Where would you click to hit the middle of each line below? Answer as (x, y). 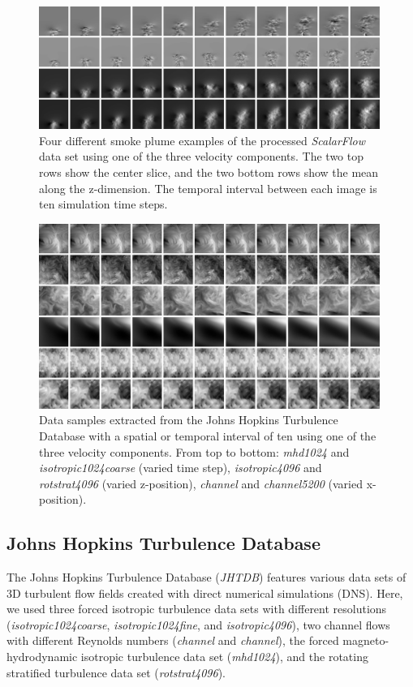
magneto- (366, 640)
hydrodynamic (42, 657)
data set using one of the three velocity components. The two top (202, 156)
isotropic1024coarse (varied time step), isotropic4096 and (181, 468)
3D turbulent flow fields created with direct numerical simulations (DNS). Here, (205, 593)
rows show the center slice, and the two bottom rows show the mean (209, 172)
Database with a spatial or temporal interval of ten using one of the (208, 435)
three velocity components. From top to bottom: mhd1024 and (194, 451)
